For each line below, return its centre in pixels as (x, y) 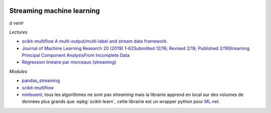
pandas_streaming (41, 80)
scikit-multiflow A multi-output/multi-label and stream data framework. (95, 41)
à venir (17, 23)
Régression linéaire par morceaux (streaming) (69, 62)
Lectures (18, 32)
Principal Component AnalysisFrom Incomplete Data (76, 55)
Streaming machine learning (55, 11)
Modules (18, 71)
